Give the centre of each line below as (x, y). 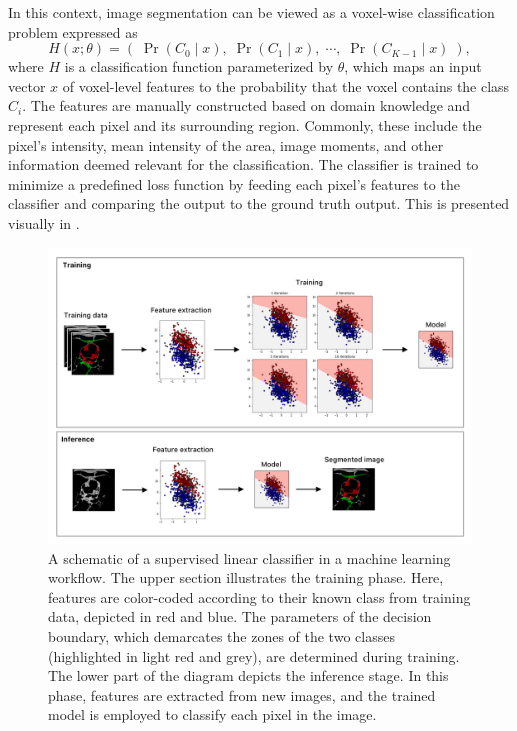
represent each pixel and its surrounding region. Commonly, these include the (245, 124)
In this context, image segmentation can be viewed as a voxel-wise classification (251, 12)
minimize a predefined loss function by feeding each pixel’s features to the (234, 183)
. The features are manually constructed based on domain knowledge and (246, 105)
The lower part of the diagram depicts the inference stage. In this (248, 675)
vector (27, 85)
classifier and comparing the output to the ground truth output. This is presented (259, 203)
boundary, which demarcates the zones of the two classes (221, 635)
